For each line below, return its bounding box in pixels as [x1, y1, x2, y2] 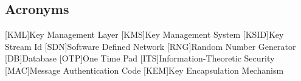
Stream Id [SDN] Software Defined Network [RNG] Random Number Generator [5, 40, 296, 52]
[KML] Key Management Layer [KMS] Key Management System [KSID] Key [5, 28, 284, 41]
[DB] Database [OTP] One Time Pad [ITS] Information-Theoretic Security [5, 52, 275, 65]
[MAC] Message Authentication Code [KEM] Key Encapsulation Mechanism [5, 63, 284, 76]
